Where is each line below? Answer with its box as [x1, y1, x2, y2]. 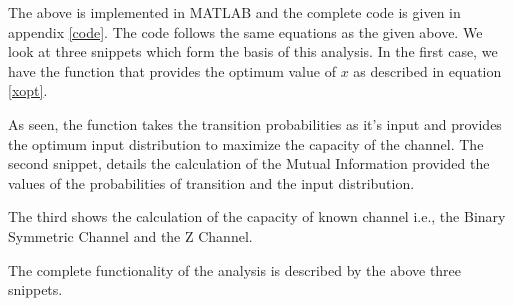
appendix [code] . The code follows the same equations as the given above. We [8, 21, 483, 42]
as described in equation [353, 60, 502, 81]
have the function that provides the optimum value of [8, 60, 336, 81]
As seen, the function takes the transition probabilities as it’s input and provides [8, 113, 502, 134]
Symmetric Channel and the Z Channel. [8, 225, 253, 246]
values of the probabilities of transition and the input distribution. [8, 172, 415, 193]
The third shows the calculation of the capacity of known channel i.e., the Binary [8, 206, 506, 227]
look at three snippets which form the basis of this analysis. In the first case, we [8, 41, 498, 62]
